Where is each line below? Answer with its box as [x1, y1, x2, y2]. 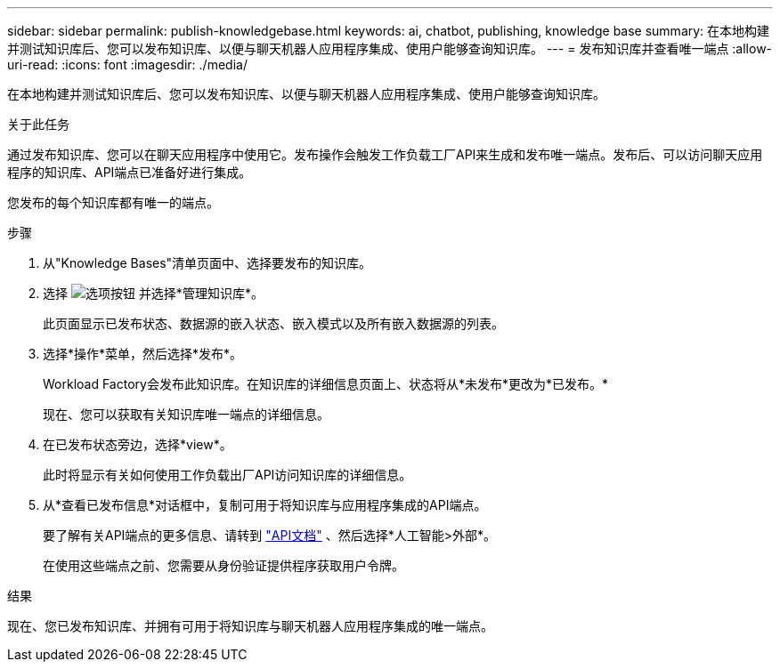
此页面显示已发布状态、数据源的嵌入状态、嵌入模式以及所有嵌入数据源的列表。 [43, 316, 504, 331]
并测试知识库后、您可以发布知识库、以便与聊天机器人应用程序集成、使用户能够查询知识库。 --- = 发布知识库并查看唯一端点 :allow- [7, 41, 773, 56]
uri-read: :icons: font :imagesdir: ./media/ [7, 57, 248, 72]
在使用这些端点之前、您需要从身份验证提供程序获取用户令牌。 [43, 558, 404, 573]
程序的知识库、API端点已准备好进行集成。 [7, 165, 252, 180]
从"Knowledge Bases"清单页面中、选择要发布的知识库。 [43, 255, 372, 270]
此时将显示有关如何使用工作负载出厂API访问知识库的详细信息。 [43, 467, 412, 482]
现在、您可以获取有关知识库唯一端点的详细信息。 [43, 407, 329, 422]
